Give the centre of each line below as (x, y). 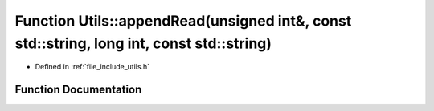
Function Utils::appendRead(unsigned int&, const (183, 21)
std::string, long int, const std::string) (143, 43)
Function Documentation (78, 90)
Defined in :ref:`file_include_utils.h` (92, 67)
